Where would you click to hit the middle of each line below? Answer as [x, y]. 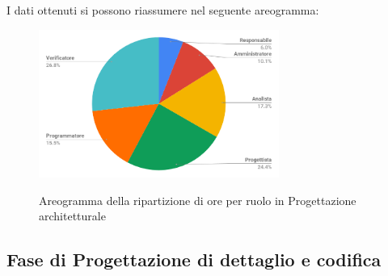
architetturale [72, 216]
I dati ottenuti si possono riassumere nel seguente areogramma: [163, 10]
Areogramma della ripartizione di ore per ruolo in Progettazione [198, 200]
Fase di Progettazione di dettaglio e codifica [194, 259]
